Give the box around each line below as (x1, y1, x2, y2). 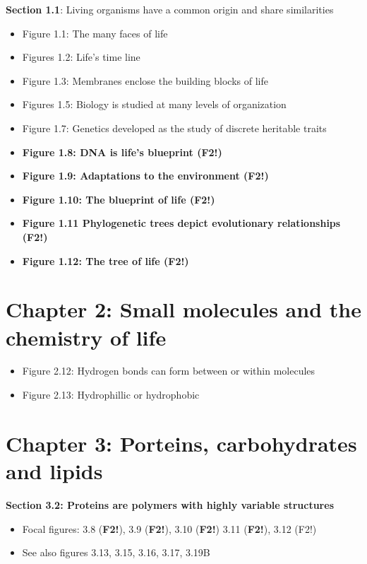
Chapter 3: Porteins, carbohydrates (6, 428, 357, 457)
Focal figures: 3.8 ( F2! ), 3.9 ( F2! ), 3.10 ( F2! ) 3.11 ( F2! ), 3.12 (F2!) (22, 521, 317, 536)
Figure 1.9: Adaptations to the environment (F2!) (22, 168, 269, 183)
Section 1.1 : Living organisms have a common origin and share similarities (6, 2, 334, 16)
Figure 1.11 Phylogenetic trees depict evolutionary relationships (22, 216, 341, 230)
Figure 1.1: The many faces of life (22, 25, 168, 40)
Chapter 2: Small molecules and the (6, 295, 361, 324)
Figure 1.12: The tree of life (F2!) (22, 253, 189, 268)
